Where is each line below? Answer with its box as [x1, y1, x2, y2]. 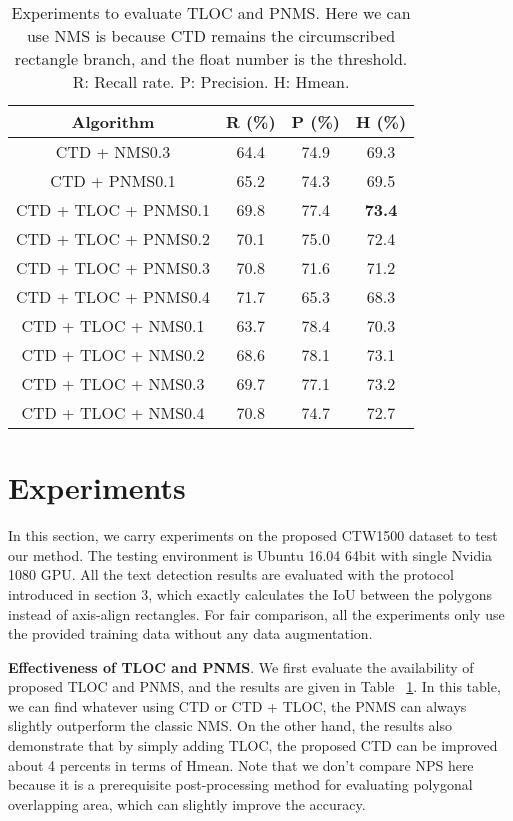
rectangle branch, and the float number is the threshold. [14, 47, 408, 70]
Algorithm [71, 110, 155, 133]
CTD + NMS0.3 [55, 140, 171, 163]
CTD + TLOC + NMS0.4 [21, 401, 205, 424]
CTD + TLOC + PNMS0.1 [16, 198, 211, 221]
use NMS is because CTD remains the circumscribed [26, 24, 396, 47]
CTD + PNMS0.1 [50, 169, 176, 192]
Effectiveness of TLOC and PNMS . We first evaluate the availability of [8, 656, 474, 677]
